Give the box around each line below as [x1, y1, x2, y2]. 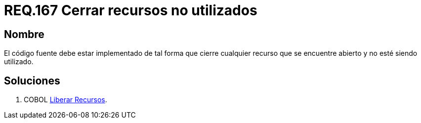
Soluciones [4, 74, 60, 87]
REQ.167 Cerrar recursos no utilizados [4, 2, 257, 19]
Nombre [4, 28, 44, 41]
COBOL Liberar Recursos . [24, 95, 107, 104]
